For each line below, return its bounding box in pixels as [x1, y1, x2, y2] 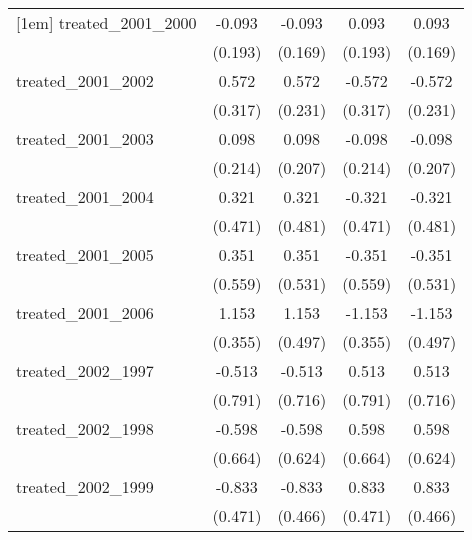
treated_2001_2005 [16, 243, 154, 266]
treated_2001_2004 [16, 185, 154, 208]
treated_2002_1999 [16, 475, 154, 498]
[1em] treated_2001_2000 [16, 11, 197, 34]
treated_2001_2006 [16, 301, 154, 324]
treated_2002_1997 [16, 359, 154, 382]
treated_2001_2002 [16, 69, 154, 92]
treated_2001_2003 [16, 127, 154, 150]
